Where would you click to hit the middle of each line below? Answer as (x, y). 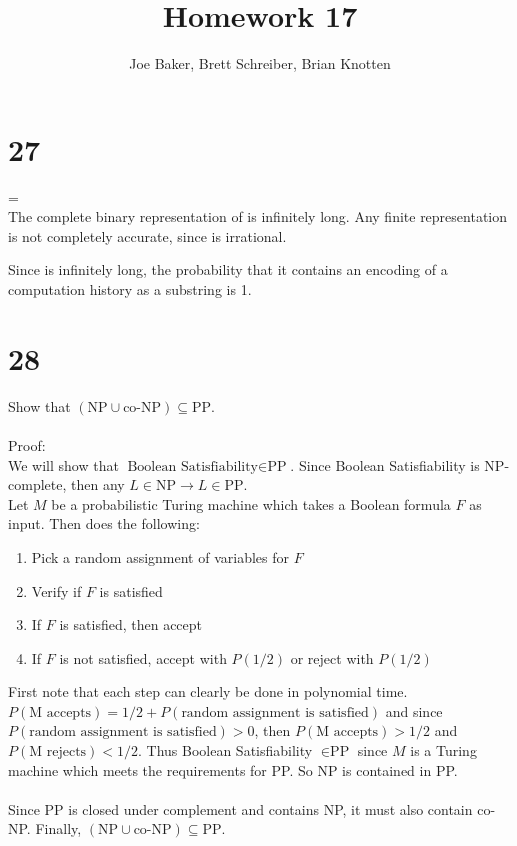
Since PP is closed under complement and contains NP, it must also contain (240, 808)
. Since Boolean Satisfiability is (385, 464)
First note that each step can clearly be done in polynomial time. (208, 691)
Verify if (56, 590)
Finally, (58, 828)
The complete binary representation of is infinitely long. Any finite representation (258, 216)
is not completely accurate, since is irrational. (147, 235)
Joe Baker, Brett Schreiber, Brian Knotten (260, 63)
